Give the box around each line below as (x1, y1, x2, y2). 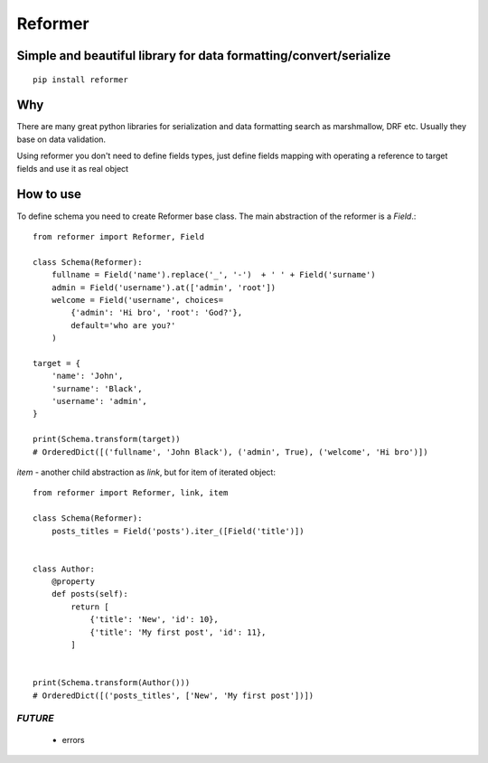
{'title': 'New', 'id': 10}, (89, 615, 219, 625)
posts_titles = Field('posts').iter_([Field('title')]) (51, 525, 305, 536)
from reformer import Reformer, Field (33, 231, 205, 241)
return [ (70, 601, 109, 612)
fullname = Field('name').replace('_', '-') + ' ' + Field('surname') (51, 269, 376, 280)
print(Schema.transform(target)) (33, 434, 181, 445)
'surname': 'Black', (51, 383, 143, 393)
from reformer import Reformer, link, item (33, 488, 229, 498)
